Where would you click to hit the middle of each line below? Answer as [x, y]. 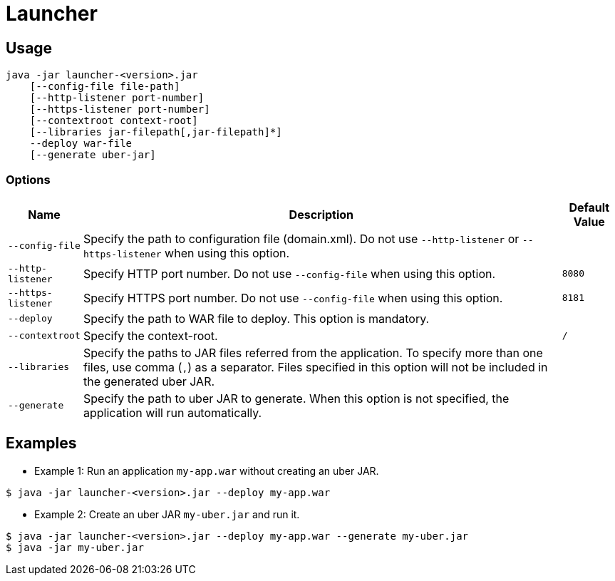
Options [28, 179]
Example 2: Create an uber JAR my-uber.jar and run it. [167, 514]
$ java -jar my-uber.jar [75, 547]
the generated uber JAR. [149, 381]
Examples [41, 443]
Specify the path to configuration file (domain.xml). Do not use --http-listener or [301, 238]
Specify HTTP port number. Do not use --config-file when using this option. [290, 273]
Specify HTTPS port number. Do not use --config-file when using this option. [293, 298]
